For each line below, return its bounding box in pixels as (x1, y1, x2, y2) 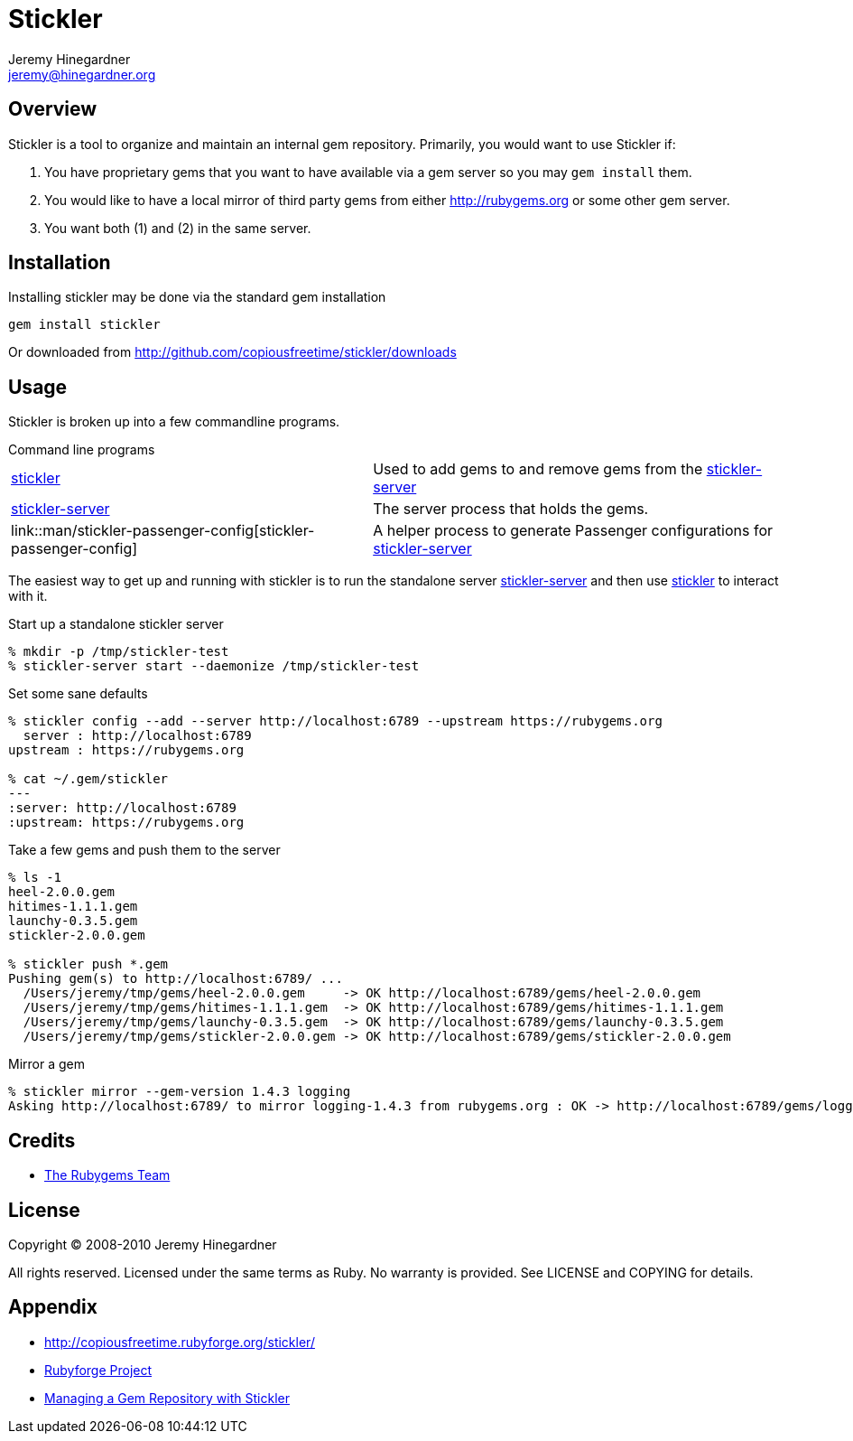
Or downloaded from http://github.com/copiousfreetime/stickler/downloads (8, 344, 457, 360)
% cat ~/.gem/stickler (8, 772, 169, 787)
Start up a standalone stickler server (8, 616, 224, 632)
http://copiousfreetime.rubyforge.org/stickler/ (44, 1333, 315, 1350)
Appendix (8, 1296, 97, 1319)
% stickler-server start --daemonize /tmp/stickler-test (8, 659, 420, 674)
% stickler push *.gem (8, 957, 169, 972)
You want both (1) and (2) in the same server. (44, 220, 311, 236)
